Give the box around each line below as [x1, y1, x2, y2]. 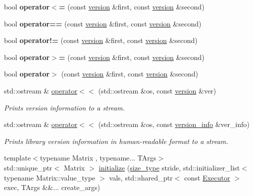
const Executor [184, 172, 230, 182]
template [4, 152, 31, 163]
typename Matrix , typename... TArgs [40, 152, 157, 163]
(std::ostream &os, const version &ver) [98, 85, 217, 95]
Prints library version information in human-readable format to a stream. [4, 135, 229, 146]
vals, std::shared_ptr [109, 172, 173, 182]
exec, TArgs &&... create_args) [4, 182, 100, 192]
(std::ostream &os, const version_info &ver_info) [98, 119, 250, 129]
